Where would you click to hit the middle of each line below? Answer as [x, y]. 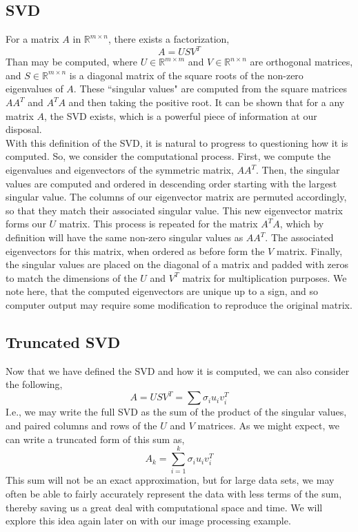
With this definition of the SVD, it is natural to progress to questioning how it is [177, 142]
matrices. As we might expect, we [269, 426]
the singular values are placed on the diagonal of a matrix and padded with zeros [177, 264]
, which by [302, 224]
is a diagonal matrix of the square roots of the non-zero [186, 75]
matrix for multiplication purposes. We [265, 277]
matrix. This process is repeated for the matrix [158, 224]
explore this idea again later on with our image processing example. [148, 521]
